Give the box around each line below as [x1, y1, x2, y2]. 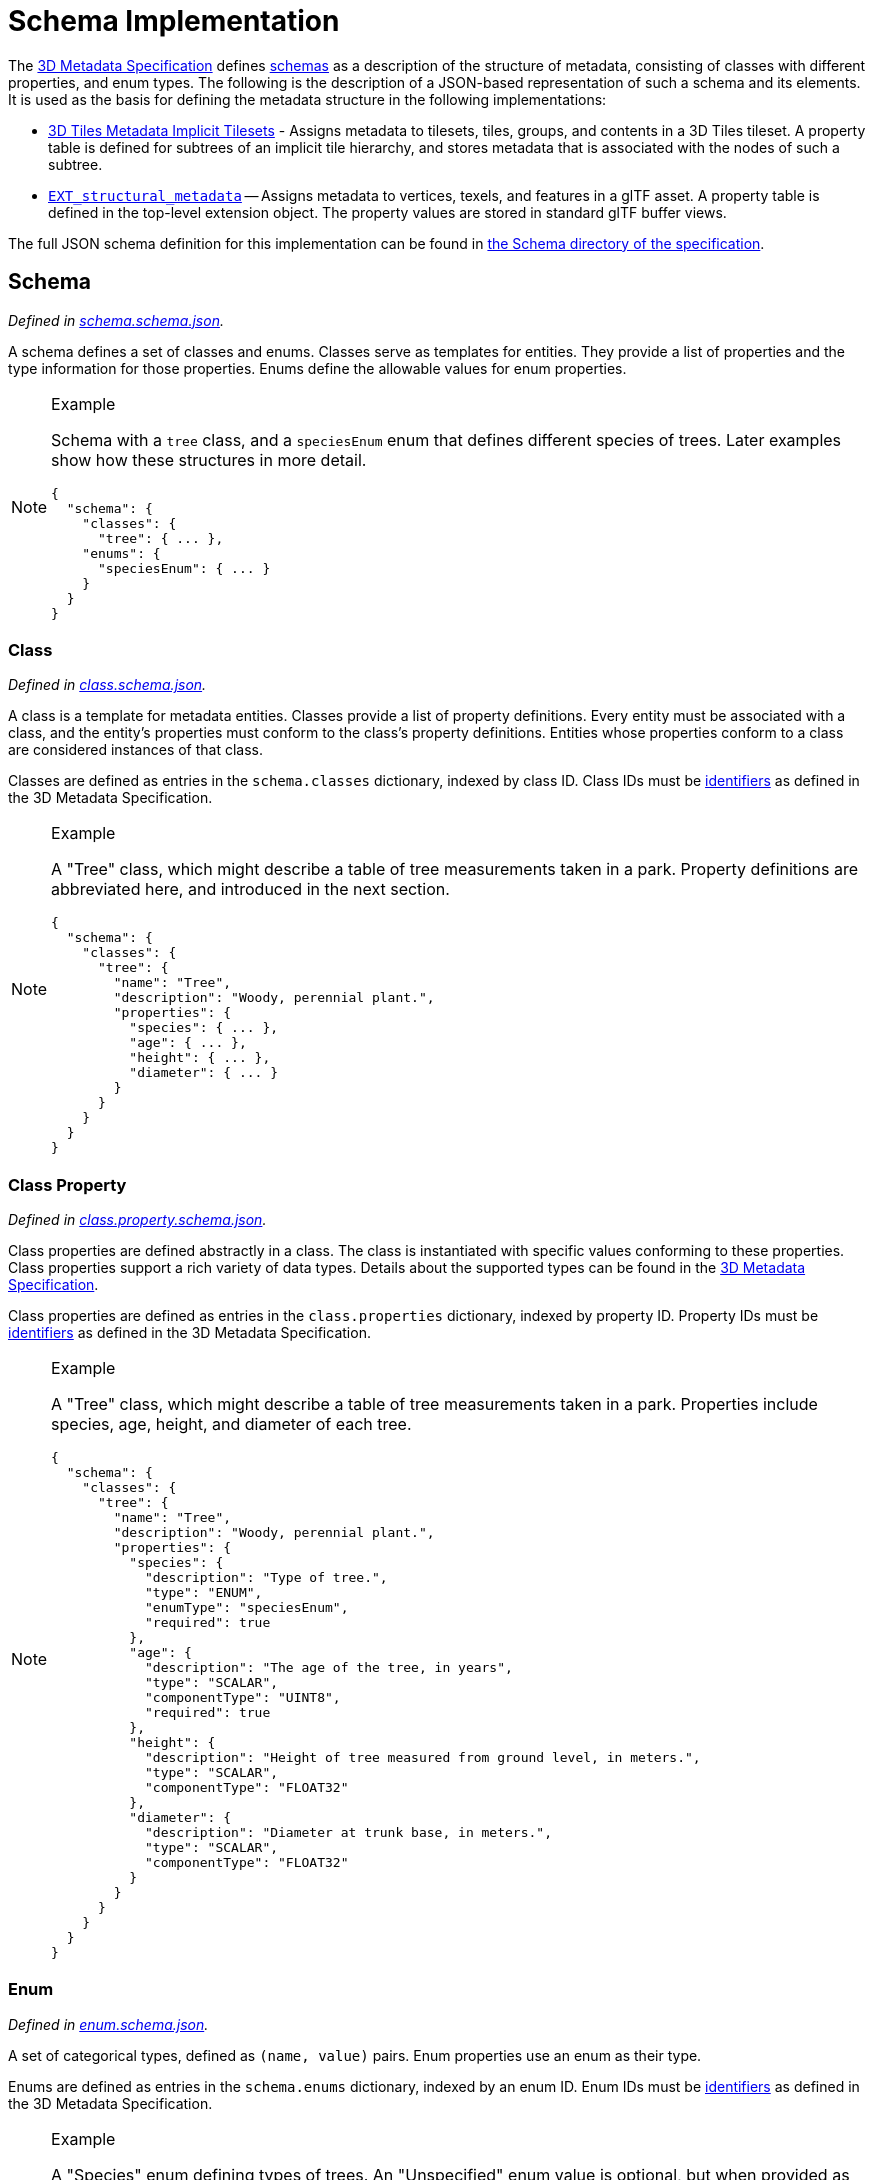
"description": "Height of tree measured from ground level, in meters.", [144, 1750, 701, 1766]
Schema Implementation [8, 4, 340, 38]
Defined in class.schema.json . [8, 676, 207, 694]
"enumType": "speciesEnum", [144, 1600, 349, 1616]
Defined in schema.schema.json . [8, 311, 224, 329]
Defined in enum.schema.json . [8, 2015, 209, 2033]
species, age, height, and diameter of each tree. [51, 1414, 412, 1435]
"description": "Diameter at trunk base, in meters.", [144, 1825, 552, 1841]
